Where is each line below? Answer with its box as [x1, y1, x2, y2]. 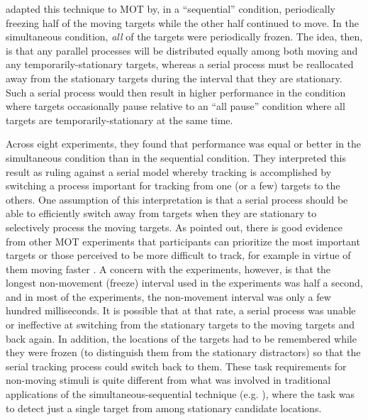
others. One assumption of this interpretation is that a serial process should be [6, 192, 348, 206]
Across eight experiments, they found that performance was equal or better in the [6, 136, 362, 151]
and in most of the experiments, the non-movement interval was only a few [6, 289, 331, 304]
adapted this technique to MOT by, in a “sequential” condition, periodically [6, 1, 335, 16]
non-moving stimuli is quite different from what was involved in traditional [6, 372, 331, 387]
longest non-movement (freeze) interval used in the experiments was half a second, [6, 275, 363, 290]
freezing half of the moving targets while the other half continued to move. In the [6, 15, 359, 30]
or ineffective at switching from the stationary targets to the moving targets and [6, 317, 355, 332]
